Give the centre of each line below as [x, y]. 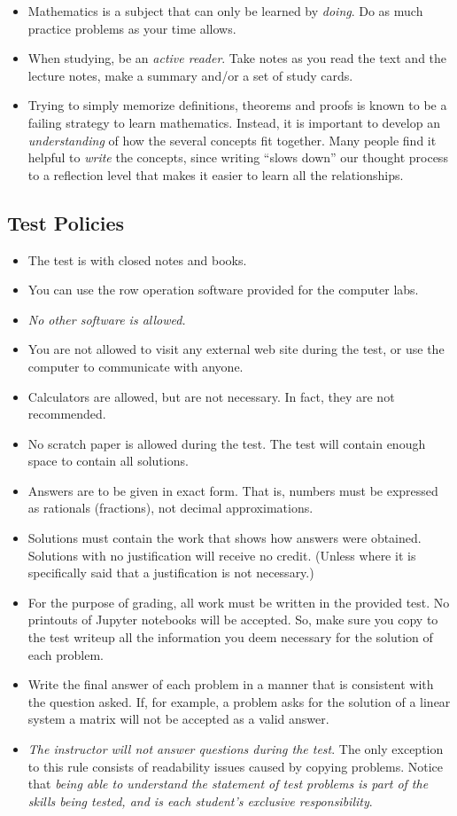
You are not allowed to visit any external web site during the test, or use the [236, 349]
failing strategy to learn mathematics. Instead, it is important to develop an [234, 122]
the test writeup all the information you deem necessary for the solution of [230, 637]
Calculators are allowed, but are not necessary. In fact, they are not [211, 396]
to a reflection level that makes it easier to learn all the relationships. [216, 174]
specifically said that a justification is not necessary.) [171, 573]
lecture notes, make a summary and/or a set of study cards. [190, 75]
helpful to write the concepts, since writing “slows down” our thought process [238, 157]
